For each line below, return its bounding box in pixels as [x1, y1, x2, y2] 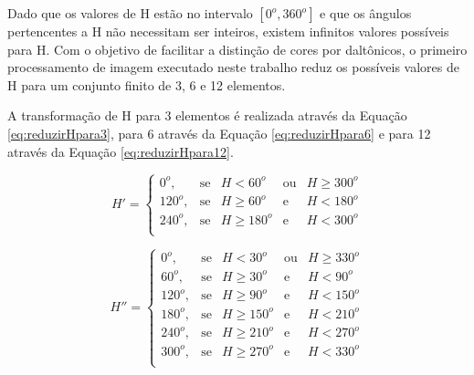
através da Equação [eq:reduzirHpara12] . [7, 141, 234, 161]
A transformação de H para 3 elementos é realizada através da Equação [7, 106, 407, 125]
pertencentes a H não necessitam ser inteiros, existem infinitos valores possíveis [7, 22, 449, 40]
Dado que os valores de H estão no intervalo [7, 4, 253, 22]
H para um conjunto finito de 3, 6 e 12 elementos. [7, 75, 286, 94]
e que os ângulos [320, 4, 412, 22]
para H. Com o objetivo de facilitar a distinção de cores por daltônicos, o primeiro [7, 39, 468, 58]
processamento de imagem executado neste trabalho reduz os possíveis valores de [7, 57, 459, 77]
